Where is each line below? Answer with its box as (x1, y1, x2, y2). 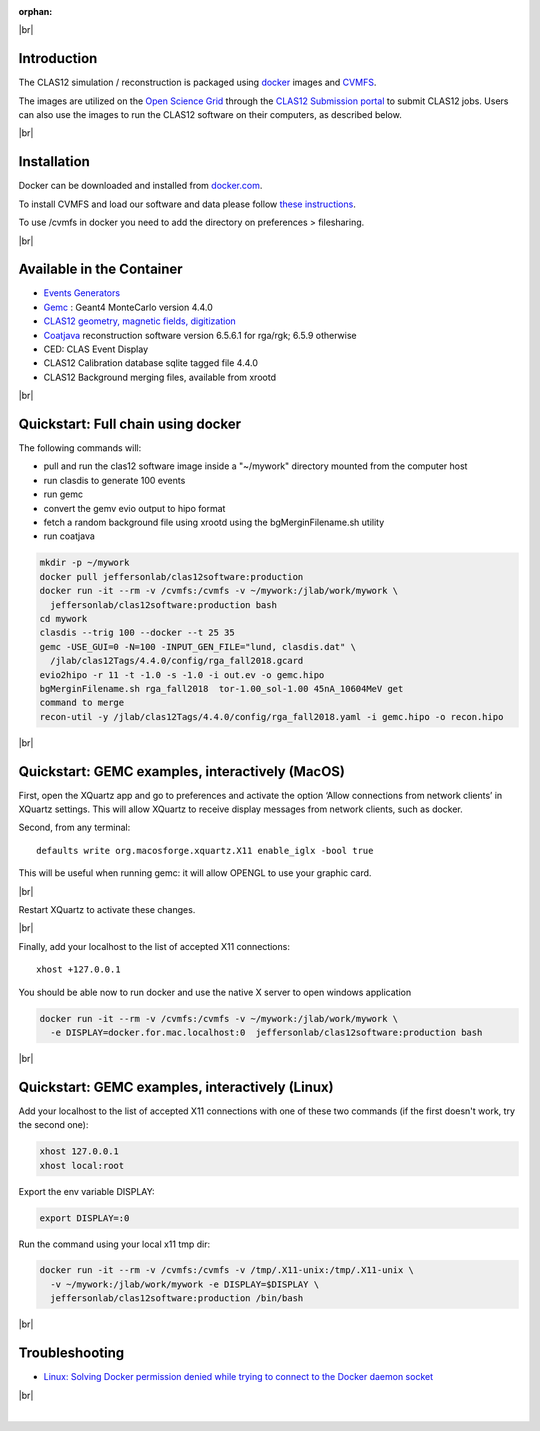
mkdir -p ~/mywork (39, 557, 130, 569)
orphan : (18, 6, 53, 17)
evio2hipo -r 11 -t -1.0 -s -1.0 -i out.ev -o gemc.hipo (39, 669, 325, 680)
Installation (18, 153, 90, 170)
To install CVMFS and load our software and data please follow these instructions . (18, 198, 357, 210)
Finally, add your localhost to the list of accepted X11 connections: (18, 940, 290, 952)
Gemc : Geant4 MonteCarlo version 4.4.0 (43, 301, 214, 313)
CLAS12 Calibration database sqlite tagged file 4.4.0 (43, 357, 259, 369)
